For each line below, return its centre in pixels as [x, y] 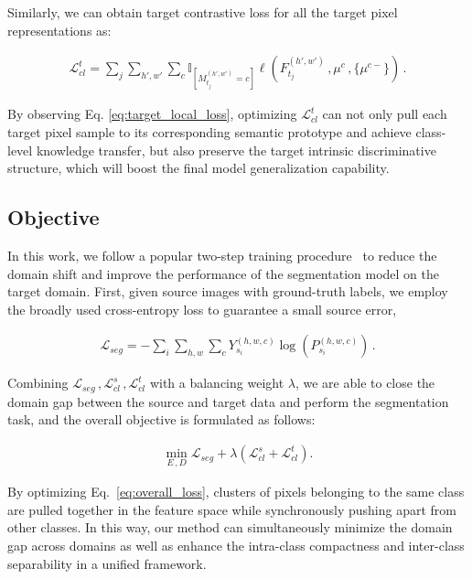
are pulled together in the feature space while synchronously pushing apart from [232, 509]
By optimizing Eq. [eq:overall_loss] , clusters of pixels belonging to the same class [236, 492]
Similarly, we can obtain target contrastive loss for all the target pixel [203, 12]
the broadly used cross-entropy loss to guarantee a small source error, [202, 309]
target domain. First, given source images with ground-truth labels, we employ [228, 291]
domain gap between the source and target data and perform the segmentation [228, 401]
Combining [38, 383]
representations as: [59, 30]
